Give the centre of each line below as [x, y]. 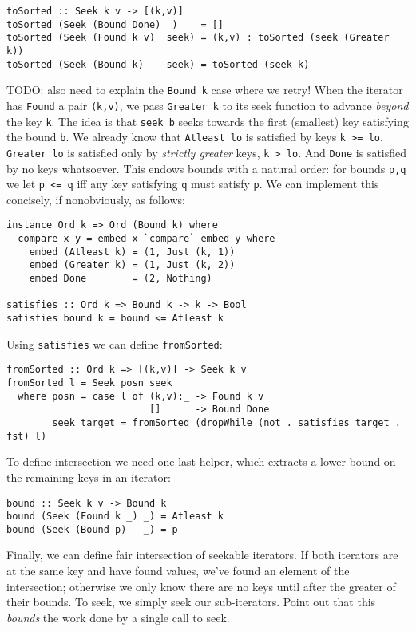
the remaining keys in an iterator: [89, 477]
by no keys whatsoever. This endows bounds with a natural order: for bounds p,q [206, 168]
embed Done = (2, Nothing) [121, 279]
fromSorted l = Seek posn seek [89, 383]
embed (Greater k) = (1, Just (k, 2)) [132, 265]
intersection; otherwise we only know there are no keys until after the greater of [201, 586]
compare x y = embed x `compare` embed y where [147, 239]
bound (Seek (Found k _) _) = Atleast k [115, 517]
